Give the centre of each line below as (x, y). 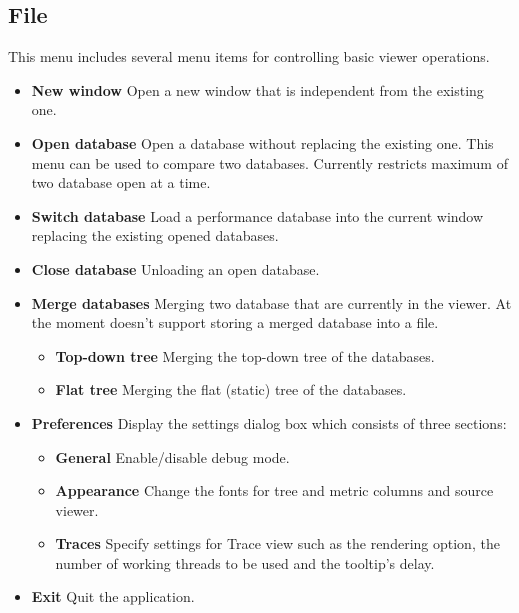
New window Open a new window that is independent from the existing (257, 89)
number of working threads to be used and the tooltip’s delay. (245, 562)
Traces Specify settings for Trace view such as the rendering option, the (277, 543)
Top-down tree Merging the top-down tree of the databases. (245, 355)
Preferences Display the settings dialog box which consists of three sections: (269, 422)
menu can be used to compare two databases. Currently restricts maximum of (269, 162)
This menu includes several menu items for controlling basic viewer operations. (249, 56)
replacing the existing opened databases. (155, 235)
